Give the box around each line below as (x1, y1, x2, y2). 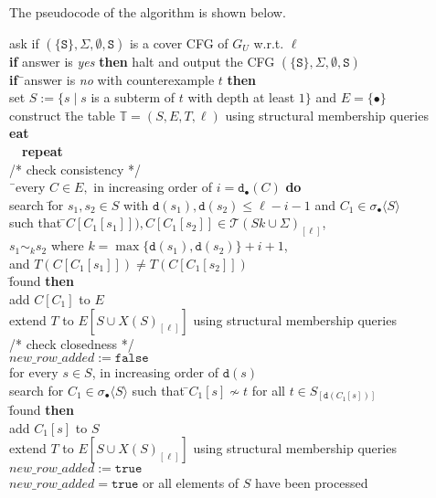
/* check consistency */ (9, 159, 142, 178)
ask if (9, 33, 39, 52)
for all (251, 380, 285, 399)
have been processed (255, 473, 368, 493)
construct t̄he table (9, 105, 116, 124)
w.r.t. (253, 33, 284, 52)
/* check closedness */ (9, 334, 134, 353)
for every (9, 363, 58, 382)
